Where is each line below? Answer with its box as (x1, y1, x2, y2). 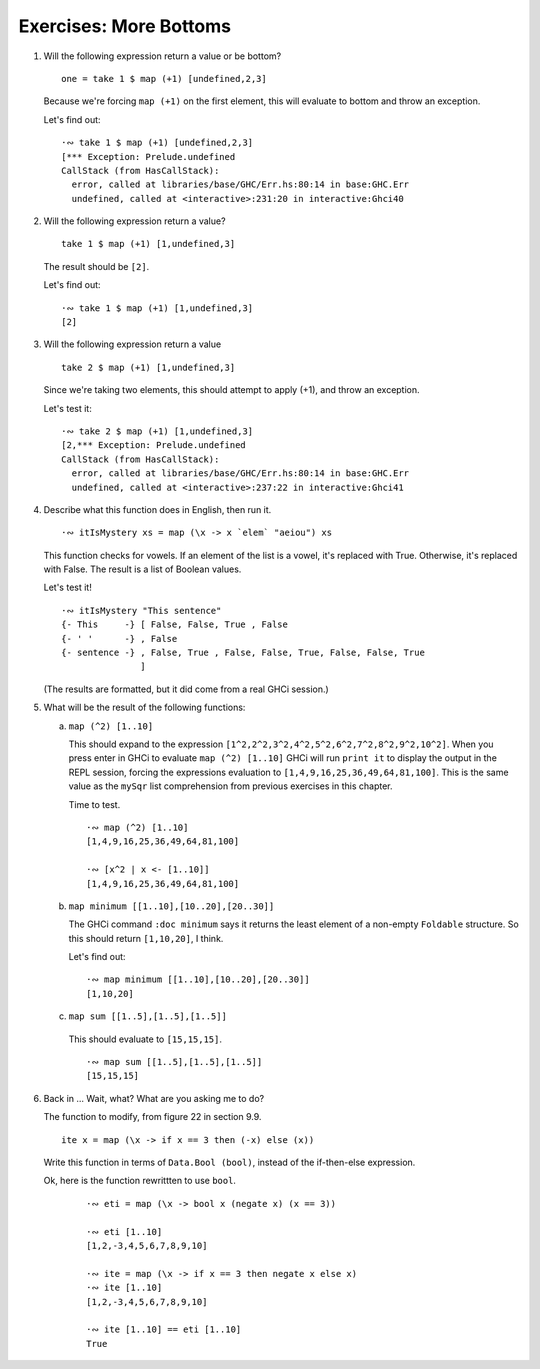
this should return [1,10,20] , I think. (68, 932, 224, 944)
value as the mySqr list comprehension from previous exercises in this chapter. (68, 780, 394, 792)
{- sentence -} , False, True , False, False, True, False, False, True (61, 647, 425, 659)
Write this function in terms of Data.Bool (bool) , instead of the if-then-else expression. (43, 1156, 416, 1168)
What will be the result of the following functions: (43, 701, 246, 714)
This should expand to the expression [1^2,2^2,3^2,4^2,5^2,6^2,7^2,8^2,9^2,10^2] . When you (68, 738, 494, 750)
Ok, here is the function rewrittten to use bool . (43, 1175, 237, 1187)
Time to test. (68, 798, 121, 810)
